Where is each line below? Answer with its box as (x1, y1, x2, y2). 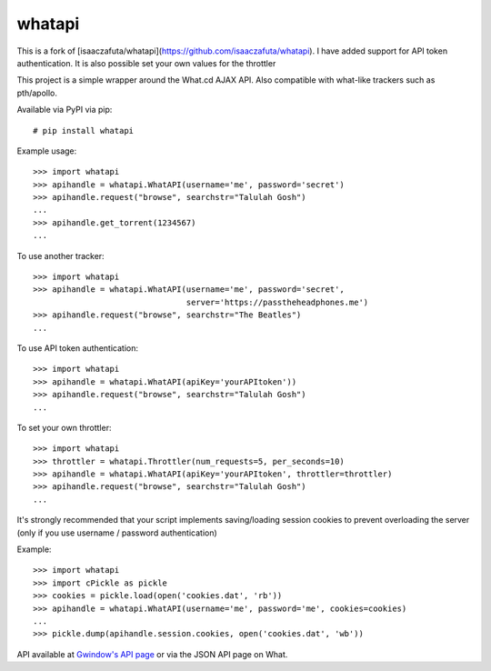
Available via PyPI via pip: (16, 105, 113, 115)
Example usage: (16, 145, 77, 156)
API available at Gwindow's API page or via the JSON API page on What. (16, 648, 288, 659)
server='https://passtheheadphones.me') (185, 296, 369, 307)
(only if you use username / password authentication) (16, 527, 217, 538)
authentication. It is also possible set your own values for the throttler (16, 57, 276, 68)
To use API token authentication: (16, 342, 138, 354)
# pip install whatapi (33, 125, 135, 135)
